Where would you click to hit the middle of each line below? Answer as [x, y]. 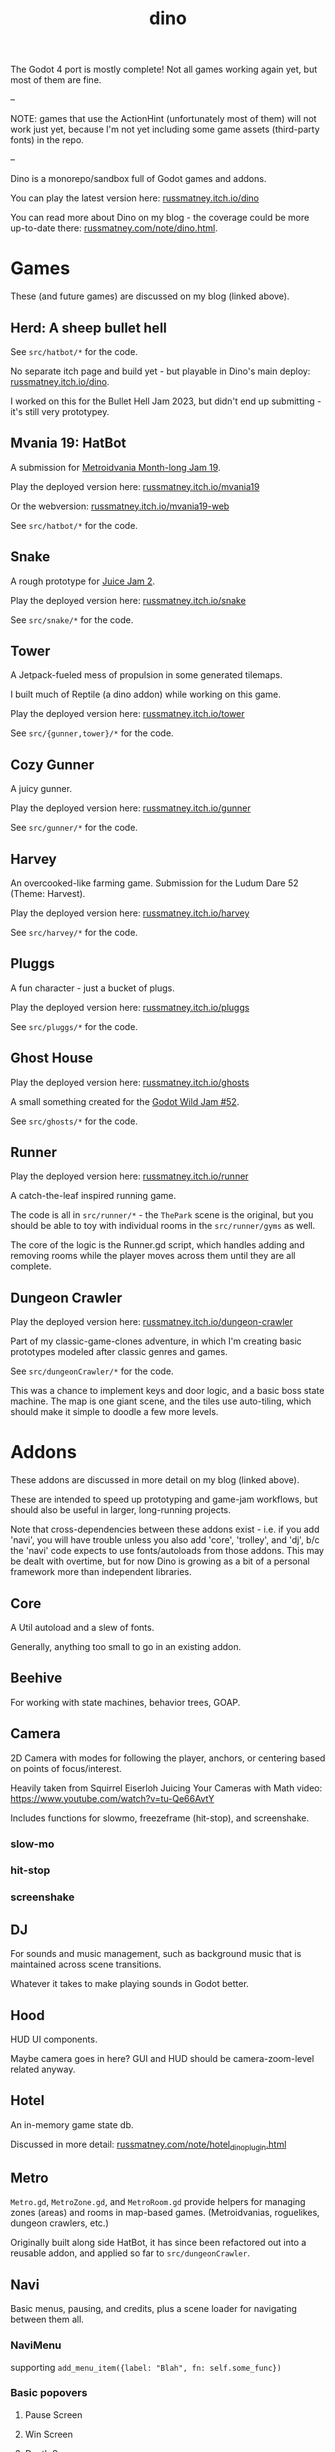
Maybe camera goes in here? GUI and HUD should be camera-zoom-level [162, 2059]
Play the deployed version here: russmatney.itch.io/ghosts [130, 1082]
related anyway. [43, 2069]
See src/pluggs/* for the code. [74, 1026]
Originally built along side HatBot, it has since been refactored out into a [158, 2243]
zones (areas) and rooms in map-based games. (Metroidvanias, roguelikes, [165, 2213]
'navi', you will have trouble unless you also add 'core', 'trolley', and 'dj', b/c [165, 1540]
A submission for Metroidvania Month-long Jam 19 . [115, 467]
